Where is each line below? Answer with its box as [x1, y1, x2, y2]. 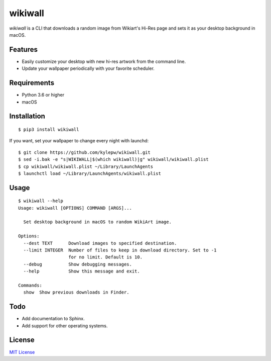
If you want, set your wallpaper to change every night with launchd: [9, 138, 149, 144]
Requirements [9, 78, 55, 87]
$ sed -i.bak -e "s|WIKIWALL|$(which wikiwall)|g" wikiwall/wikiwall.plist [18, 156, 209, 162]
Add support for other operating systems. [22, 322, 108, 329]
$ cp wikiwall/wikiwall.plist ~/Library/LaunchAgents [18, 163, 153, 169]
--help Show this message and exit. [23, 268, 140, 274]
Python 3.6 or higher [22, 92, 65, 98]
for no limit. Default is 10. [68, 254, 143, 260]
